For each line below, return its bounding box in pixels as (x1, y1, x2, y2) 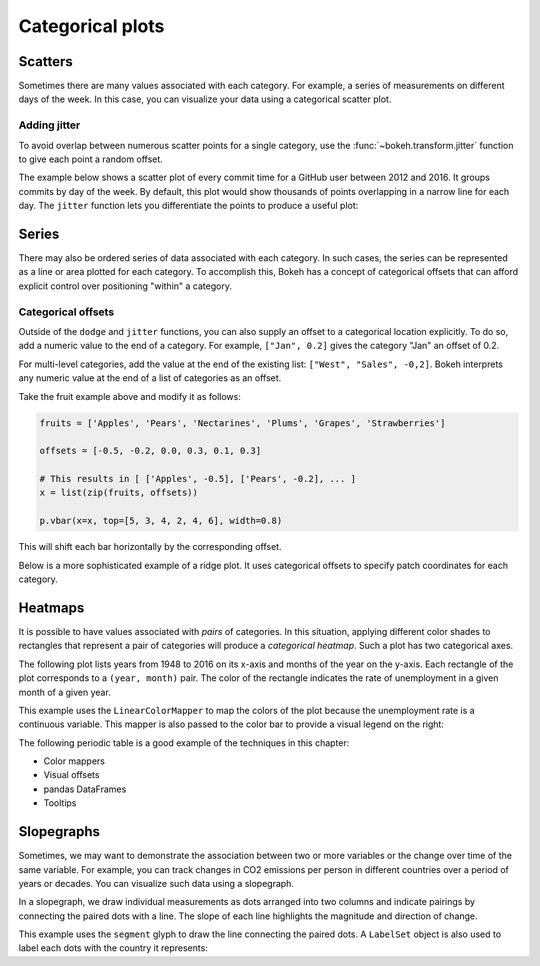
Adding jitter (18, 118, 81, 132)
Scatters (18, 53, 74, 70)
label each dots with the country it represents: (18, 942, 209, 954)
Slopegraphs (18, 823, 100, 840)
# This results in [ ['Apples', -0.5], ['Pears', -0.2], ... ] (39, 473, 357, 485)
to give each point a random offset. (18, 153, 164, 165)
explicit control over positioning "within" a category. (18, 280, 232, 292)
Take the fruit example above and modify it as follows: (18, 390, 242, 402)
